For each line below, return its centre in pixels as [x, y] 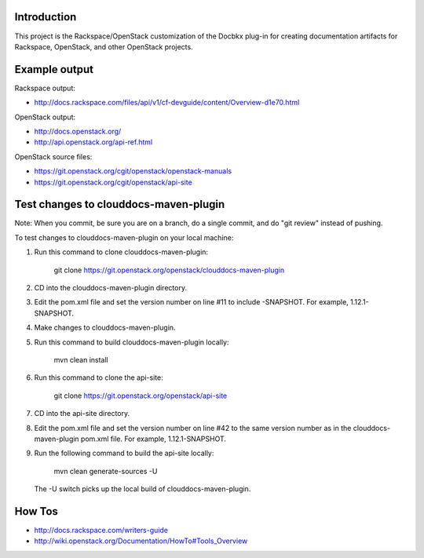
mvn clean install [81, 359]
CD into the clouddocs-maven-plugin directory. [111, 288]
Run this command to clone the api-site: [99, 377]
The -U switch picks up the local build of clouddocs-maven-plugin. [143, 489]
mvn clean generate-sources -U [106, 471]
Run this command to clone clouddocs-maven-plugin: [121, 252]
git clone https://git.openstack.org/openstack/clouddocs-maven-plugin [169, 270]
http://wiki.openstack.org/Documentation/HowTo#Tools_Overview [141, 541]
